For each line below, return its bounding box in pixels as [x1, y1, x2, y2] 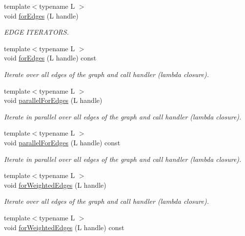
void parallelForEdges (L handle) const [4, 137, 121, 147]
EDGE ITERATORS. [4, 27, 69, 37]
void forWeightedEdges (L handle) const [4, 222, 124, 232]
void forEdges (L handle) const [4, 53, 97, 63]
